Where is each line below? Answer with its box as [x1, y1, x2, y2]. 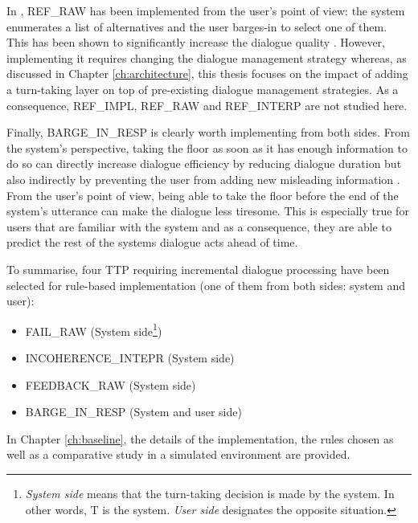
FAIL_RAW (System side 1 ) [25, 320, 162, 339]
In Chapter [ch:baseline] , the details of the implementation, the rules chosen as [6, 430, 394, 447]
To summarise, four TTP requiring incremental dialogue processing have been [6, 260, 390, 277]
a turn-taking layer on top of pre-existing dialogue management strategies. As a [6, 80, 399, 97]
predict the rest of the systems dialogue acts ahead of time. [6, 234, 298, 251]
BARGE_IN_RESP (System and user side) [25, 403, 242, 420]
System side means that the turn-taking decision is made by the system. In [25, 484, 395, 501]
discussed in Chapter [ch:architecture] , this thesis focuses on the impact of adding [6, 65, 408, 82]
